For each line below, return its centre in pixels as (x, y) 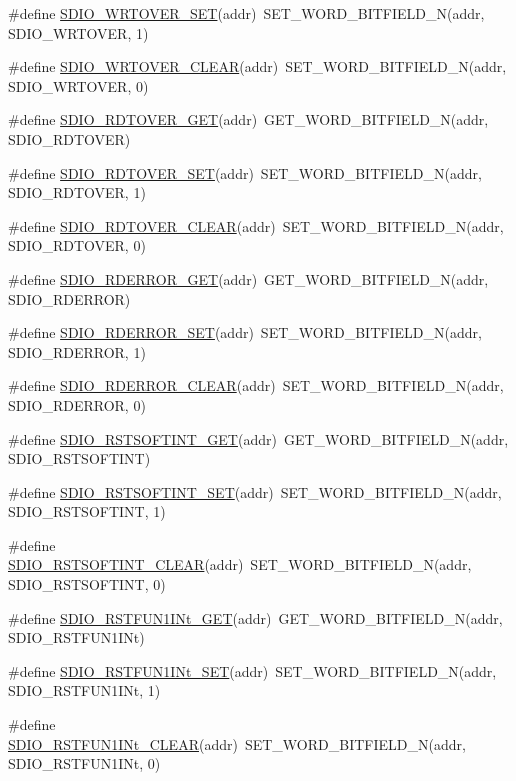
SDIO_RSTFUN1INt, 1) (84, 690)
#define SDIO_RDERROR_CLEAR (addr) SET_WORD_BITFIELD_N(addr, (256, 385)
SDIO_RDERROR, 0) (77, 404)
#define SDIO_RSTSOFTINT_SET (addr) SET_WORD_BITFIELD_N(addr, (255, 491)
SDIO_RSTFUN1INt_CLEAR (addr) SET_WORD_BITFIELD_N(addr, (237, 743)
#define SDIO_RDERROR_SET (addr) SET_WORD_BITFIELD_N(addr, (245, 332)
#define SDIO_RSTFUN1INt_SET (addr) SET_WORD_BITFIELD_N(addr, (252, 670)
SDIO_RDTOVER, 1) (77, 192)
